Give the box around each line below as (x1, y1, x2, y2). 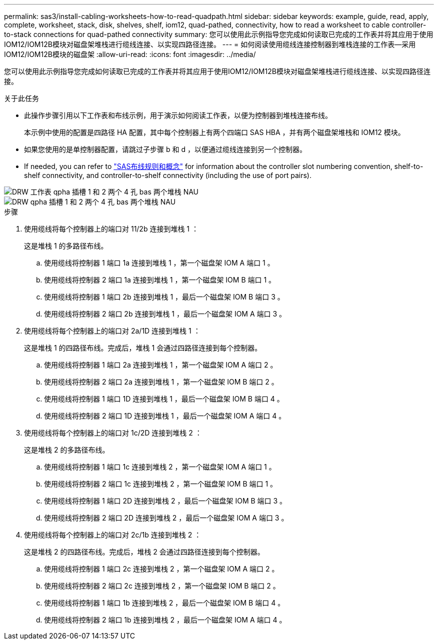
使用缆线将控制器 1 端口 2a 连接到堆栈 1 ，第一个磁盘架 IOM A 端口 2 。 (44, 360, 277, 369)
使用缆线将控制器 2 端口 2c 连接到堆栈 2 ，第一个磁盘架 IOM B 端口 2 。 (44, 581, 280, 590)
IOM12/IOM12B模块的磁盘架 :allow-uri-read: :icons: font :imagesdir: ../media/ (4, 50, 256, 58)
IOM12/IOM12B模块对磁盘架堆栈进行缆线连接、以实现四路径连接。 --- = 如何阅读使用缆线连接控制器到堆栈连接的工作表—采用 (4, 40, 416, 48)
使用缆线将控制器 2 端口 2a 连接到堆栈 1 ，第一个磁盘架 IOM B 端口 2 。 (44, 377, 278, 386)
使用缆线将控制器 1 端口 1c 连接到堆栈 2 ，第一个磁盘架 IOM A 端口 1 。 (44, 462, 276, 471)
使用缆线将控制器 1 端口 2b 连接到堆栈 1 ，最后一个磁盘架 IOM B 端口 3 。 (44, 292, 284, 301)
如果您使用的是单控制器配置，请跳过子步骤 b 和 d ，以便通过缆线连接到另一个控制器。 (24, 145, 306, 153)
